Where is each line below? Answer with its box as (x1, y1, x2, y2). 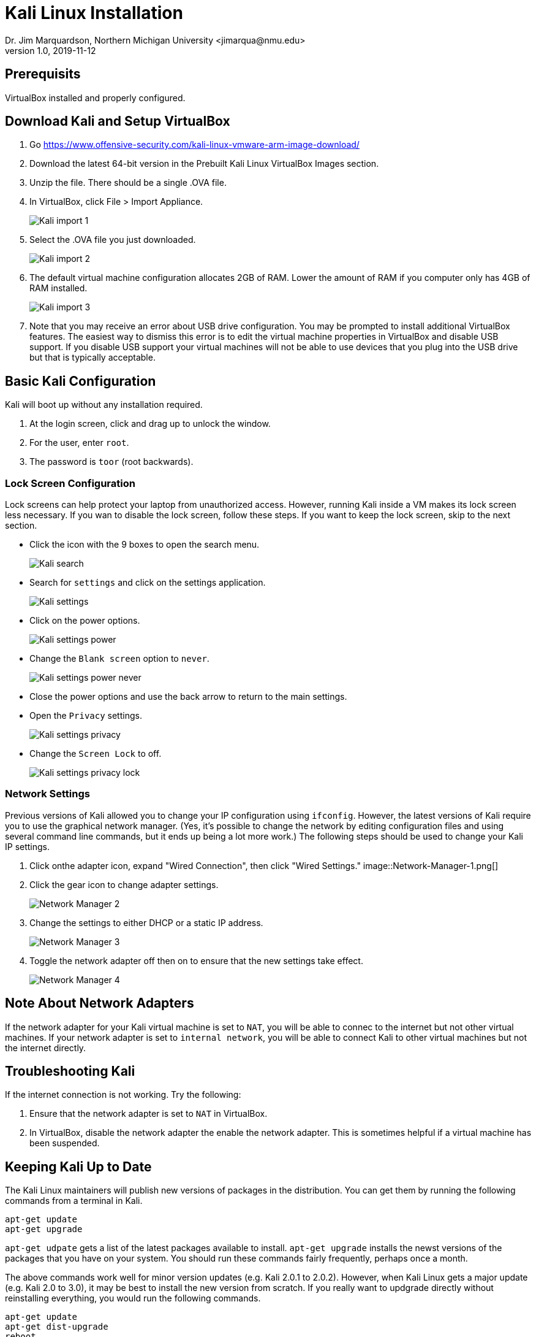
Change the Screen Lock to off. (29, 748, 162, 759)
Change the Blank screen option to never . (29, 653, 209, 664)
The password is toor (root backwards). (29, 456, 194, 467)
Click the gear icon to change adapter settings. (29, 879, 219, 890)
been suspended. (29, 1138, 100, 1149)
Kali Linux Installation (5, 2, 183, 23)
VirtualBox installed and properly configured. (5, 92, 186, 103)
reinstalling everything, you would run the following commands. (5, 1293, 261, 1304)
